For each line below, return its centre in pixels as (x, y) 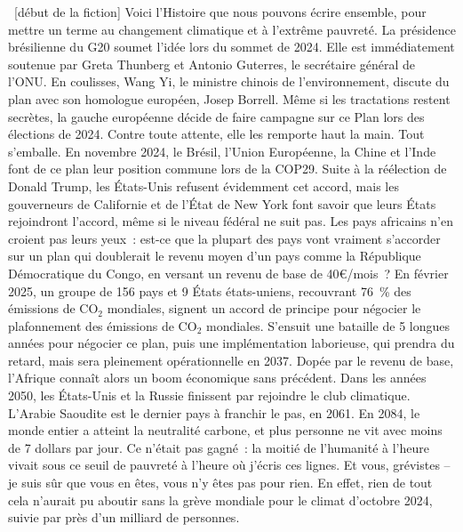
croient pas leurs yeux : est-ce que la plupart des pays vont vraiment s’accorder (224, 238)
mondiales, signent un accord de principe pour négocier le (264, 308)
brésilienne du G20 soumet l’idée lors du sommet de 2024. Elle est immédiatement (231, 47)
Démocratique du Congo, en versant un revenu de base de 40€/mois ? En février (228, 273)
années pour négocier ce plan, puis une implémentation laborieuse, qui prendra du (231, 343)
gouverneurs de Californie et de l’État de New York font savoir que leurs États (222, 203)
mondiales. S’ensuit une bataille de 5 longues (327, 325)
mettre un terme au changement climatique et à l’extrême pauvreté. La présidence (232, 29)
